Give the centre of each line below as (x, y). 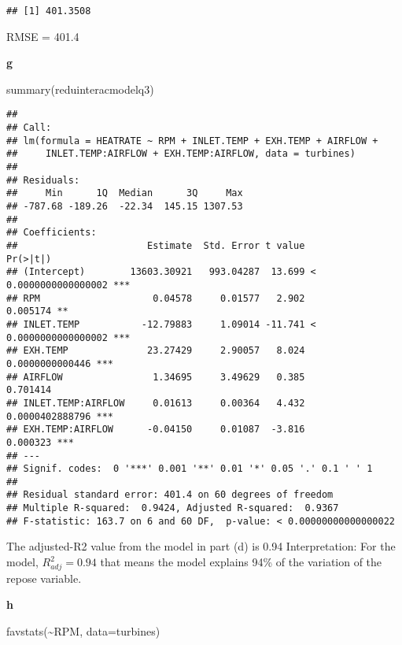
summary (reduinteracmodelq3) (80, 89)
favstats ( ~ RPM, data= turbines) (83, 630)
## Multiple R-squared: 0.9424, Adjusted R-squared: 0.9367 (173, 508)
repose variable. (44, 578)
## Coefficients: (52, 233)
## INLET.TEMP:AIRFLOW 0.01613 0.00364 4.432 (156, 403)
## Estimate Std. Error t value (156, 246)
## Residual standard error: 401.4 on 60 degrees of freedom (170, 495)
